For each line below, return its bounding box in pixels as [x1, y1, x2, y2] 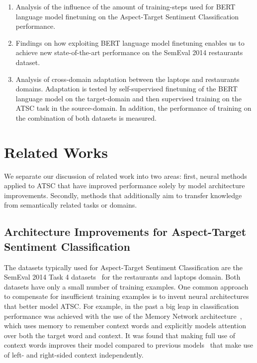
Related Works [4, 142, 108, 162]
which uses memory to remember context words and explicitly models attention [4, 320, 246, 331]
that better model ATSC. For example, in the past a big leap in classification [4, 301, 239, 311]
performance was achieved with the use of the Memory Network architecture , [4, 310, 242, 321]
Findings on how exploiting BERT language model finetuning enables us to [15, 37, 245, 48]
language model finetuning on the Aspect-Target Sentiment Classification [15, 11, 239, 21]
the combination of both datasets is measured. [15, 112, 157, 123]
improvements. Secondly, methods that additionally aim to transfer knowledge [4, 190, 242, 200]
